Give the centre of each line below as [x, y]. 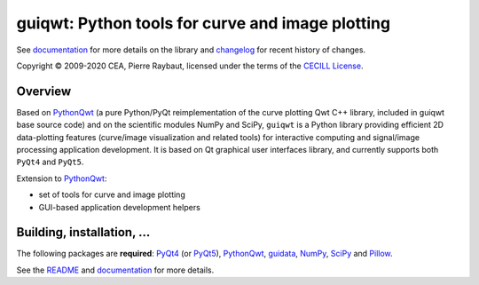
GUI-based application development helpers [120, 207]
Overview [44, 91]
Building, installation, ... [83, 232]
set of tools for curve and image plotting [112, 194]
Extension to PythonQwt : [62, 178]
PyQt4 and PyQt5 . [50, 162]
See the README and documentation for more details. [115, 270]
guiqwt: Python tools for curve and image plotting [203, 23]
